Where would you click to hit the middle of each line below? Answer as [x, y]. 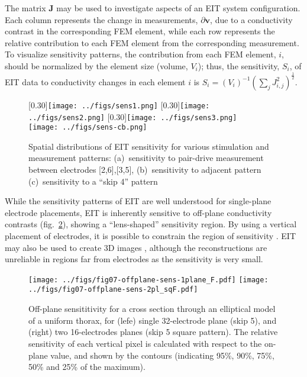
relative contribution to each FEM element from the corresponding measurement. [152, 42]
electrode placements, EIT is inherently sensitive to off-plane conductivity [138, 212]
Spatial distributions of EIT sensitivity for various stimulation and [149, 146]
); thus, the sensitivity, [239, 65]
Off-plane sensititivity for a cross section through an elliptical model [152, 309]
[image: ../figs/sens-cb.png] [88, 128]
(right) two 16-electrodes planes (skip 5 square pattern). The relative [153, 332]
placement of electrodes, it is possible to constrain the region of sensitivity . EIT [150, 236]
